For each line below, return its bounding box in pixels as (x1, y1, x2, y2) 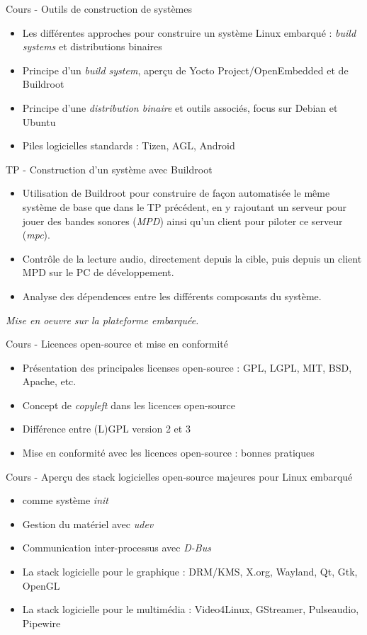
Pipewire (22, 615, 61, 630)
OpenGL (22, 578, 60, 593)
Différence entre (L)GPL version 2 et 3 (22, 421, 191, 436)
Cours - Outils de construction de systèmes (6, 1, 193, 16)
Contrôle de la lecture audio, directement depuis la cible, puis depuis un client (22, 251, 362, 265)
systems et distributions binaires (22, 39, 162, 54)
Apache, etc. (22, 374, 77, 389)
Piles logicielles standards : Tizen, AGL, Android (22, 138, 235, 153)
